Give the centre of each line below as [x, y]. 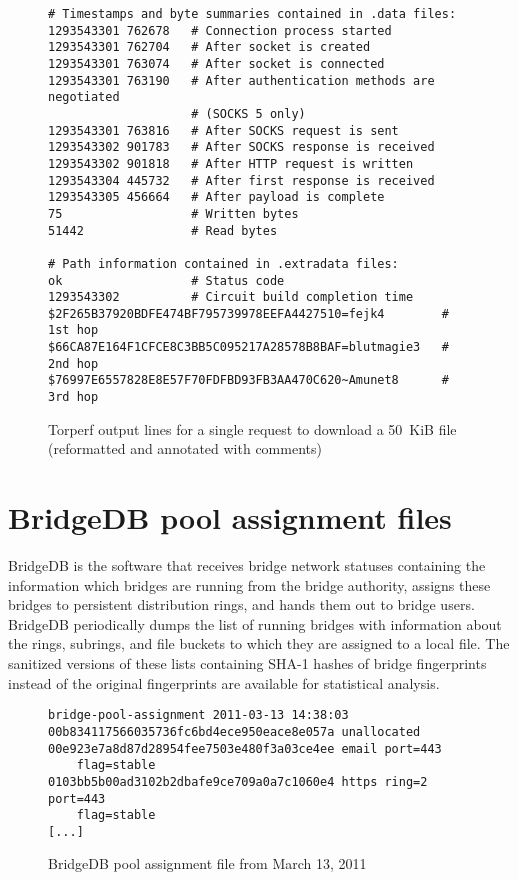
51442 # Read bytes [163, 230]
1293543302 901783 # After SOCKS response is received [241, 147]
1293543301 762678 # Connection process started [220, 30]
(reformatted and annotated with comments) [185, 448]
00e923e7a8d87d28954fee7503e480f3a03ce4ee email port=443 [245, 748]
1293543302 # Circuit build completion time [231, 297]
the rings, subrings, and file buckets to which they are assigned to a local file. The [259, 643]
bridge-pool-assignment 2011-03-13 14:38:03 [198, 715]
